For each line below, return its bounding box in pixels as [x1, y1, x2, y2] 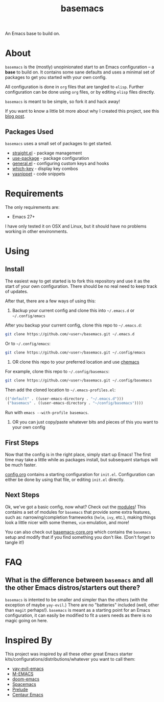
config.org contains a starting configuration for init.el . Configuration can [5, 472, 155, 477]
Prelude [12, 686, 28, 692]
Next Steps [5, 491, 40, 499]
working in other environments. [5, 228, 68, 234]
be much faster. [5, 462, 37, 468]
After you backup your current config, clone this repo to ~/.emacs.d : [5, 322, 142, 328]
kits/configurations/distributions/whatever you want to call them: [5, 656, 136, 662]
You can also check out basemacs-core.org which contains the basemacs [5, 529, 151, 535]
